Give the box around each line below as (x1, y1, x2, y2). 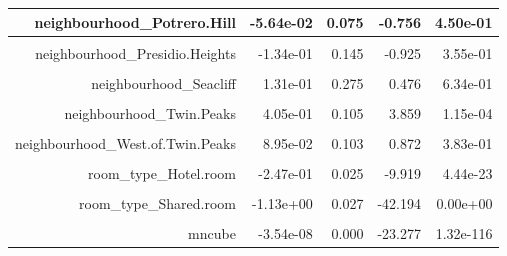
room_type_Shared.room (79, 193, 236, 214)
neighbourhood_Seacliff (91, 72, 236, 93)
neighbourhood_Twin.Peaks (64, 102, 236, 123)
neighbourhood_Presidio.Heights (35, 42, 236, 63)
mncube (188, 223, 236, 244)
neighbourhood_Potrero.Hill (34, 11, 236, 32)
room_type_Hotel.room (88, 162, 236, 183)
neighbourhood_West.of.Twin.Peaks (15, 132, 236, 153)
